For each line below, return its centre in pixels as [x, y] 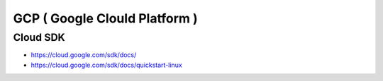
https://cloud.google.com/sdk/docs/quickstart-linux [106, 65]
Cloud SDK [39, 37]
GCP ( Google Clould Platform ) [105, 18]
